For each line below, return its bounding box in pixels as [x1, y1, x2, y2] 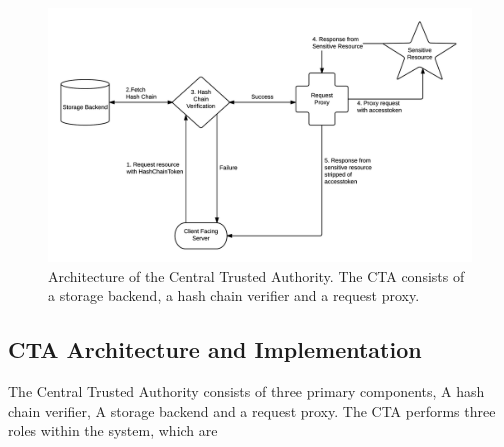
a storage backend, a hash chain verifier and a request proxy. [48, 285, 420, 306]
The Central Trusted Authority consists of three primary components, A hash [8, 381, 485, 402]
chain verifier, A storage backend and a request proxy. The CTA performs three [8, 400, 496, 421]
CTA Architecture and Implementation [8, 334, 422, 365]
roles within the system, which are [8, 420, 218, 441]
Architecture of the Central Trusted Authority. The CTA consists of [48, 265, 465, 286]
